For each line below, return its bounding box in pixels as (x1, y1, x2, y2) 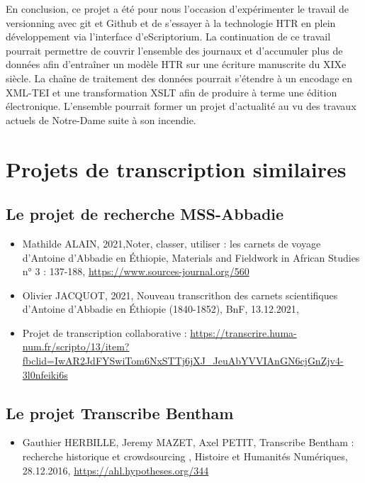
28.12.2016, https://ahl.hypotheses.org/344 (22, 462, 209, 477)
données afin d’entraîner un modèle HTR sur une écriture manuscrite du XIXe (6, 57, 347, 72)
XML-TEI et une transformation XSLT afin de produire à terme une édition (6, 84, 337, 99)
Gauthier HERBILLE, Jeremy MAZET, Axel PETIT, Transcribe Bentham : (22, 435, 354, 450)
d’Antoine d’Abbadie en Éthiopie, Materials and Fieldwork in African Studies (22, 250, 360, 265)
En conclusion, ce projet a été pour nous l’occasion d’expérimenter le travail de (6, 1, 349, 16)
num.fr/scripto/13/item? (22, 339, 130, 354)
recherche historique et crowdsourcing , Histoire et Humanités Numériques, (22, 449, 348, 464)
